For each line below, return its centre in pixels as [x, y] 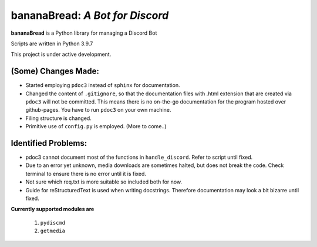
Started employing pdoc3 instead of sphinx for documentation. [103, 85]
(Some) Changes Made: [55, 71]
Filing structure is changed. [59, 118]
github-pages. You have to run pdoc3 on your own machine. [98, 110]
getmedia [53, 231]
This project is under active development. [61, 54]
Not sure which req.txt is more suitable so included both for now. [104, 182]
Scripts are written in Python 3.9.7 [52, 44]
